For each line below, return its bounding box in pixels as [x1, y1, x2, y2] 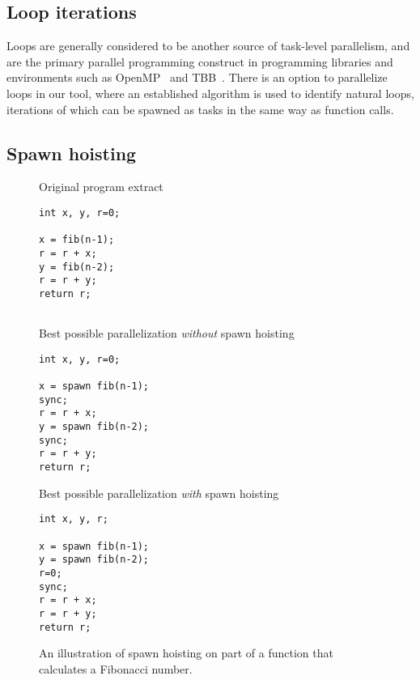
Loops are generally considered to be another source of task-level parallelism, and [6, 37, 410, 54]
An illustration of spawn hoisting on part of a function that [39, 644, 333, 661]
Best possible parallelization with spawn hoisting [39, 484, 279, 501]
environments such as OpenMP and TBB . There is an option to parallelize [6, 69, 388, 86]
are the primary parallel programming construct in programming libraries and [6, 53, 393, 70]
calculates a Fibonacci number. [39, 660, 193, 677]
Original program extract [39, 178, 163, 195]
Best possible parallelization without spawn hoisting [39, 325, 295, 342]
